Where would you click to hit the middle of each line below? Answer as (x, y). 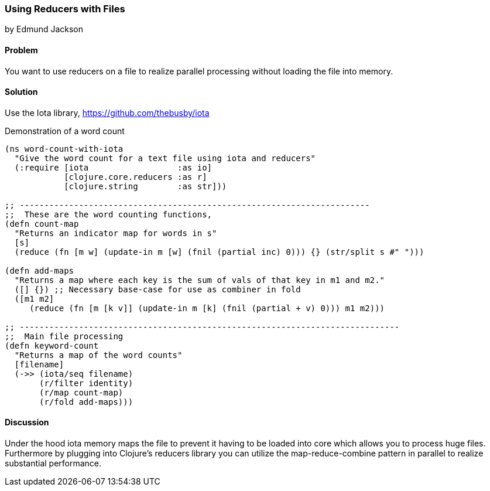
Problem (21, 50)
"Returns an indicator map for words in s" (116, 233)
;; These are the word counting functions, (109, 214)
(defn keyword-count (52, 345)
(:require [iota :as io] (113, 167)
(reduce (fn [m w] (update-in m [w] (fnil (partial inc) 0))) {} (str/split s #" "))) (219, 252)
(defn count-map (42, 224)
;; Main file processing (64, 336)
